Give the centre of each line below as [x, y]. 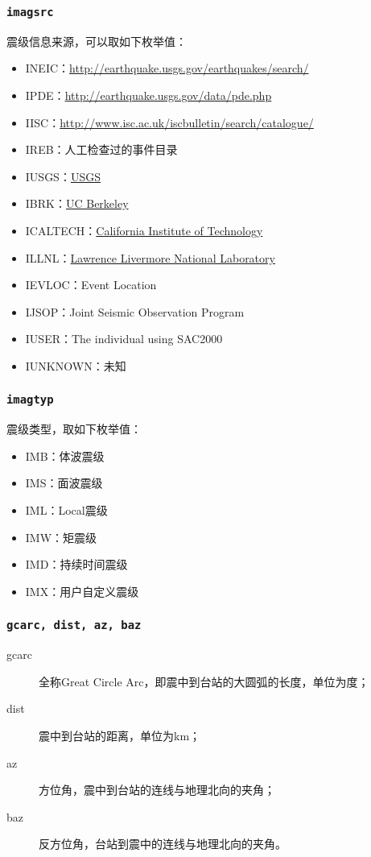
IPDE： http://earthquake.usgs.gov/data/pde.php [148, 95]
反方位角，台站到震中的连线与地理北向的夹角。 [163, 844]
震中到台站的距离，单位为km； [120, 735]
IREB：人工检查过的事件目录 [101, 149]
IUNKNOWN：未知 [76, 365]
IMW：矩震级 [61, 537]
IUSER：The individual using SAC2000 [124, 339]
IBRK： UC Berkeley [77, 203]
